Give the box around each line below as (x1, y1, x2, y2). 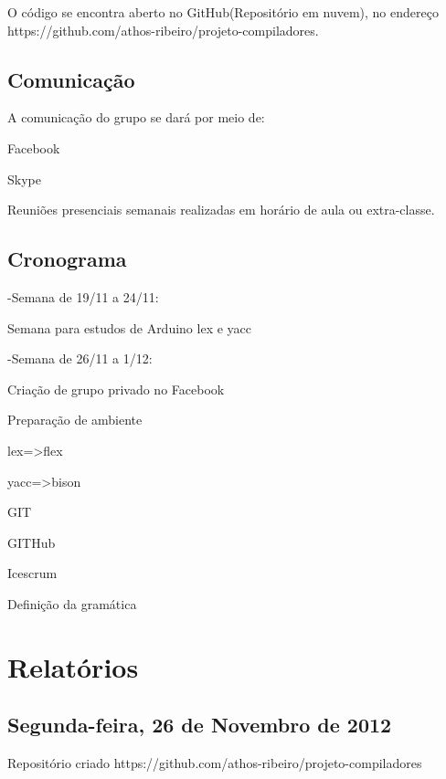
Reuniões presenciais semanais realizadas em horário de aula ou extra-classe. (7, 200, 435, 219)
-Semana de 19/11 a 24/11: (7, 287, 159, 306)
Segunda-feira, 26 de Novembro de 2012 (7, 711, 392, 739)
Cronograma (7, 245, 127, 273)
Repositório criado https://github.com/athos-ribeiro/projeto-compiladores (7, 753, 422, 773)
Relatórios (7, 647, 139, 685)
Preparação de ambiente (7, 410, 143, 429)
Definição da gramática (7, 594, 137, 613)
